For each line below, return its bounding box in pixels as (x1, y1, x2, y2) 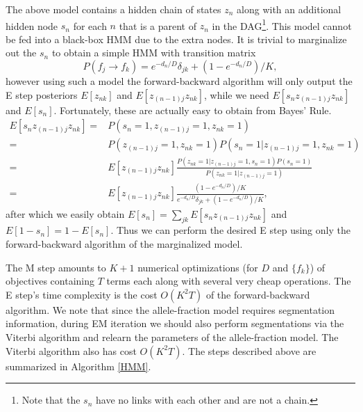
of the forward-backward (205, 287, 310, 301)
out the (6, 45, 37, 60)
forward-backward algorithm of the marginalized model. (6, 236, 243, 251)
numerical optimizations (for (137, 260, 258, 274)
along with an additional (237, 2, 341, 16)
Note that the (22, 393, 81, 407)
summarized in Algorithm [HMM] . (6, 358, 151, 373)
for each (73, 18, 107, 33)
